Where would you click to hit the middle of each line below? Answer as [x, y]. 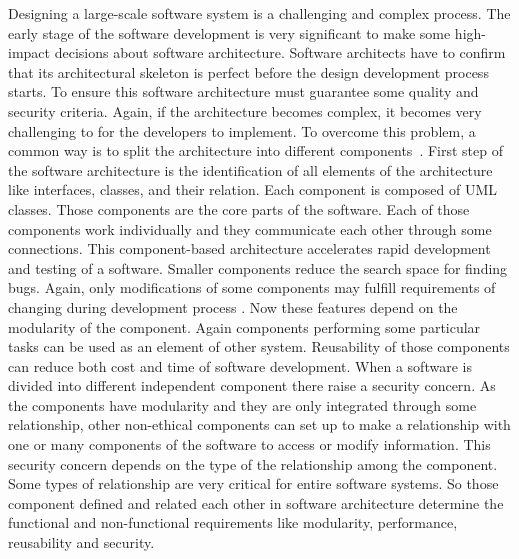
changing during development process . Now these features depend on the [233, 306]
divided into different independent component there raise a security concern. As [252, 385]
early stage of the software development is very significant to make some [229, 32]
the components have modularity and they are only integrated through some [242, 404]
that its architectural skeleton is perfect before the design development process [248, 71]
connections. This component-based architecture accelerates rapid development [249, 248]
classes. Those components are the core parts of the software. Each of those [239, 208]
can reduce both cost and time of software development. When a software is [240, 365]
